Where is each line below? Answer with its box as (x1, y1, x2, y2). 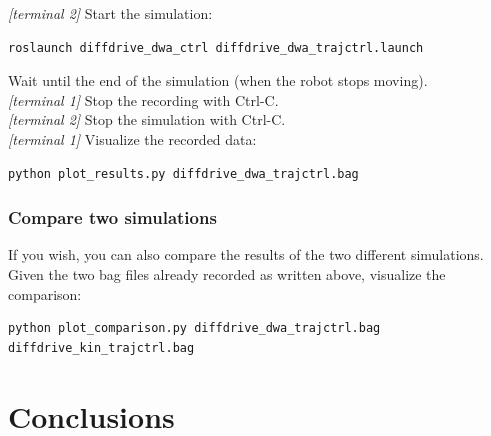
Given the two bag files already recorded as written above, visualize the (8, 263, 446, 284)
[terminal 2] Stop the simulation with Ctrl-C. (8, 109, 286, 130)
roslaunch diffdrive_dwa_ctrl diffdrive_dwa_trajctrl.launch (8, 40, 424, 55)
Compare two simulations (8, 205, 217, 230)
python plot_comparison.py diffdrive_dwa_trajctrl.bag (8, 321, 381, 336)
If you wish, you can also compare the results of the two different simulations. (8, 244, 484, 265)
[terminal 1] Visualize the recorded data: (8, 128, 257, 149)
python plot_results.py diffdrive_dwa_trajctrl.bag (8, 166, 359, 181)
